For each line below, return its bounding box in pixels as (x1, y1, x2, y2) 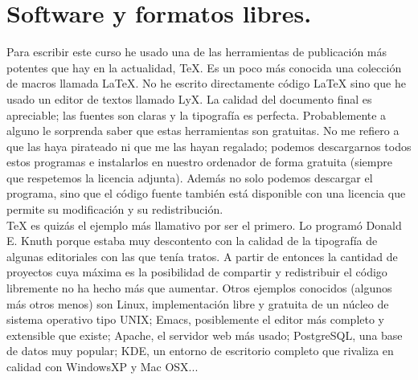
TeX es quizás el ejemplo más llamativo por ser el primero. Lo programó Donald (6, 216, 402, 233)
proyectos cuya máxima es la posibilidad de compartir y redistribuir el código (6, 264, 387, 280)
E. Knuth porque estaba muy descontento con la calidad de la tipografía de (6, 232, 378, 249)
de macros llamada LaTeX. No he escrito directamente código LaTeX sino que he (6, 75, 406, 92)
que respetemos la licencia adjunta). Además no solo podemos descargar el (6, 169, 373, 186)
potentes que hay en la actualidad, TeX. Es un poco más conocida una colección (6, 59, 402, 76)
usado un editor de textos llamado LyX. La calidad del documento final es (6, 90, 372, 107)
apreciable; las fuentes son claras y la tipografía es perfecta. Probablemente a (6, 106, 387, 123)
